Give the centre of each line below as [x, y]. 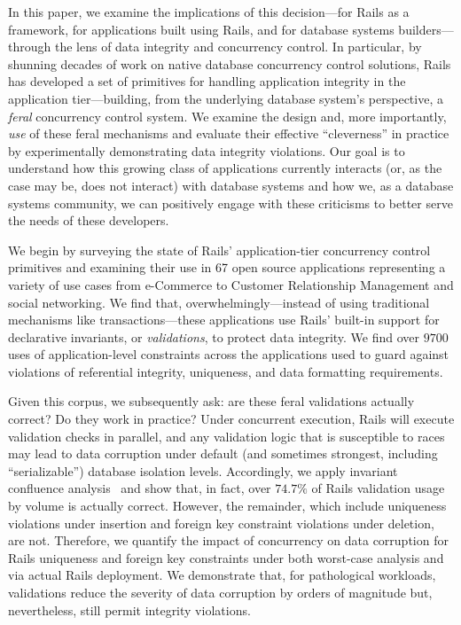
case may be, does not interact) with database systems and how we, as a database [231, 185]
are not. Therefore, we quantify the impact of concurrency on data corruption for [228, 540]
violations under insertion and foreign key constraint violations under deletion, [221, 523]
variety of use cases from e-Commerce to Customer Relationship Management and [231, 284]
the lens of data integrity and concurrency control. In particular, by [238, 47]
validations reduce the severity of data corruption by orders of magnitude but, [220, 592]
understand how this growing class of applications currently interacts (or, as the [225, 168]
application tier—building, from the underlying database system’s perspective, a [226, 98]
